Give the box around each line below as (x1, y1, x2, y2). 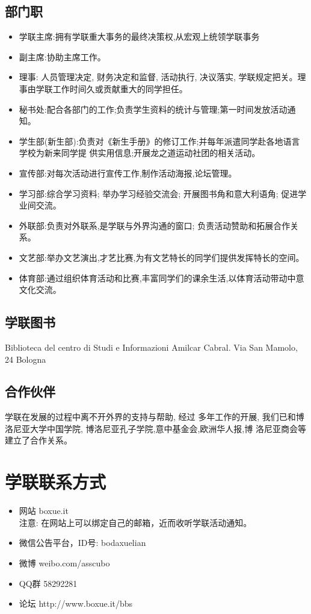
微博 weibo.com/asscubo (19, 556, 110, 569)
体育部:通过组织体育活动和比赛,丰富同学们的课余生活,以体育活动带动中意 (19, 271, 304, 284)
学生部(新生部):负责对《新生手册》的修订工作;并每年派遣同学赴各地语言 (19, 134, 300, 147)
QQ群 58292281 (19, 577, 78, 589)
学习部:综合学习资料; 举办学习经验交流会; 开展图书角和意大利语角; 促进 (19, 187, 298, 199)
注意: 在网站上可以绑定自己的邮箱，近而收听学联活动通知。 (19, 516, 252, 528)
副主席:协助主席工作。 (19, 50, 106, 63)
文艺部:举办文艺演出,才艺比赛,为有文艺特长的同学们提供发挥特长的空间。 (19, 251, 304, 263)
